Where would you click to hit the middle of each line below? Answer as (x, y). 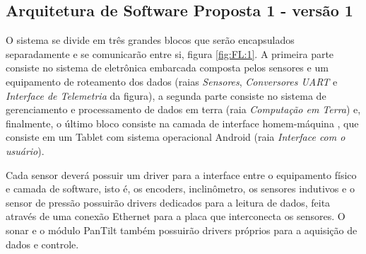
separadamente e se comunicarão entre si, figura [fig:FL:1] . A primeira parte (170, 53)
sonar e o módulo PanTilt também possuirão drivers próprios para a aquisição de (182, 230)
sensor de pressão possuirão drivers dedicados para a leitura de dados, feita (168, 202)
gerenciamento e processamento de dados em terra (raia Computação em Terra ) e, (183, 109)
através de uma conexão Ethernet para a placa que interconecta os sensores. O (176, 216)
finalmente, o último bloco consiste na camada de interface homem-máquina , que (182, 123)
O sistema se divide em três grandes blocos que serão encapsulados (150, 40)
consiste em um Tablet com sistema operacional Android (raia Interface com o (176, 137)
